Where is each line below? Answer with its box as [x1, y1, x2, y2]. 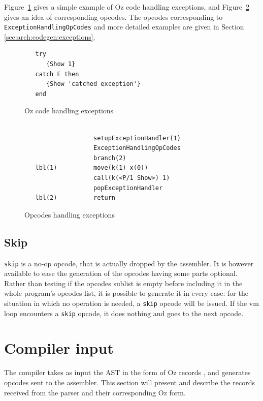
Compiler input [4, 337, 114, 358]
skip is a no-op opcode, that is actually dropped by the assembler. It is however [4, 258, 254, 268]
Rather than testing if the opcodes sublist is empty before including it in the [4, 277, 243, 288]
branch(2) [93, 154, 126, 162]
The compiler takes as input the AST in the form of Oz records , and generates [4, 367, 251, 378]
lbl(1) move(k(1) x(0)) [35, 164, 148, 172]
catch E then [35, 70, 79, 78]
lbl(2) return [35, 194, 115, 202]
